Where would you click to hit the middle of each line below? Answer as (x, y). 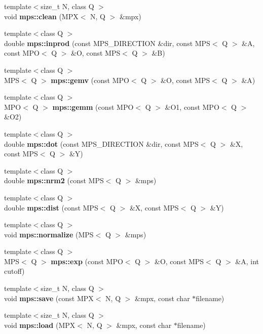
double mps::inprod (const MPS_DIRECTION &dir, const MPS (107, 43)
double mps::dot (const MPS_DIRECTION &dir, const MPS (101, 143)
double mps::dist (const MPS (51, 207)
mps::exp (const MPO (87, 261)
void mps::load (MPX (40, 325)
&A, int (247, 261)
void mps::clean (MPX (41, 16)
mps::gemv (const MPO (90, 80)
